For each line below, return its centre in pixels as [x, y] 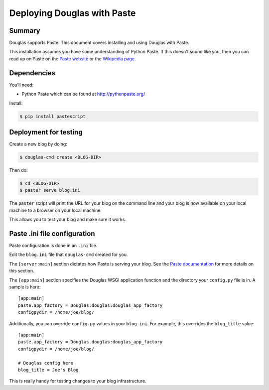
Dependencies [32, 73]
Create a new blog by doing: [38, 144]
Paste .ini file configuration [52, 233]
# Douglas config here [46, 363]
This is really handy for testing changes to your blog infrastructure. [78, 381]
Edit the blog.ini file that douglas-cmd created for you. [68, 255]
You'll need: [21, 85]
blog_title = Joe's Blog [48, 370]
